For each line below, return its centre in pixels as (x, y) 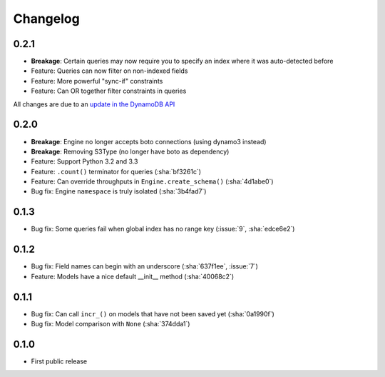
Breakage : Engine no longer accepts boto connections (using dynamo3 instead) (149, 141)
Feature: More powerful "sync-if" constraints (97, 81)
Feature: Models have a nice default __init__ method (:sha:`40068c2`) (133, 276)
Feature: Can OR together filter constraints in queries (109, 91)
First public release (59, 361)
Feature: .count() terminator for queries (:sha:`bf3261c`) (116, 171)
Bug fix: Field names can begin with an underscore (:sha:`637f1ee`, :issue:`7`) (144, 266)
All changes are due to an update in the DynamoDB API (94, 104)
